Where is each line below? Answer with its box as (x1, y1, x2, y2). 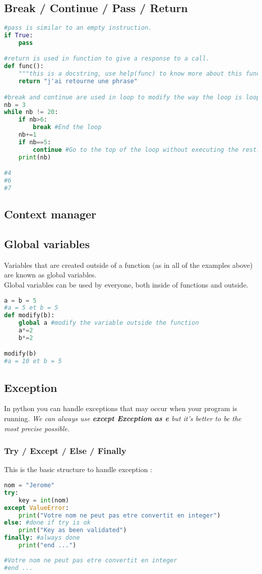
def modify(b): (4, 312, 55, 319)
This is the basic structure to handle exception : (4, 464, 152, 475)
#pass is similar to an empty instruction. (4, 24, 152, 32)
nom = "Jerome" (4, 482, 55, 489)
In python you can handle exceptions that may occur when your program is (4, 403, 237, 414)
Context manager (4, 206, 97, 222)
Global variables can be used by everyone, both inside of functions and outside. (4, 279, 248, 290)
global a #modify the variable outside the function (18, 319, 199, 327)
